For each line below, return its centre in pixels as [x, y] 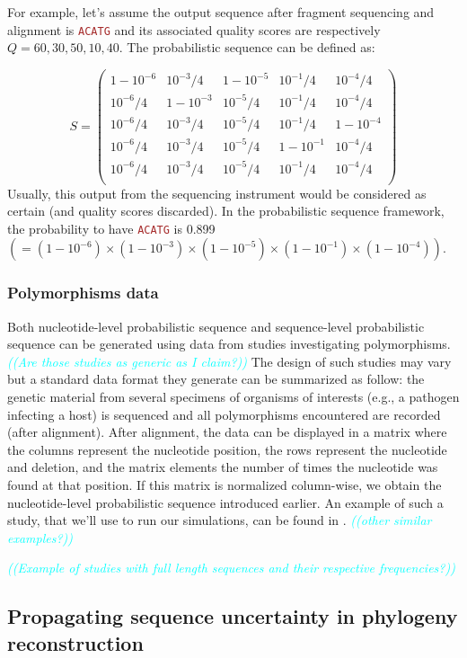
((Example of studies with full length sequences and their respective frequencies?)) [231, 568]
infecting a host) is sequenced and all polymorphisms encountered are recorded [224, 414]
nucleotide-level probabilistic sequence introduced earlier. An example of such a [225, 502]
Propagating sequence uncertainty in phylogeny [233, 616]
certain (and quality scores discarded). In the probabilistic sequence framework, [226, 211]
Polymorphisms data [83, 293]
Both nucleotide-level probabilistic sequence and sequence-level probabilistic [216, 326]
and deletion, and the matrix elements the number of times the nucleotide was [223, 467]
